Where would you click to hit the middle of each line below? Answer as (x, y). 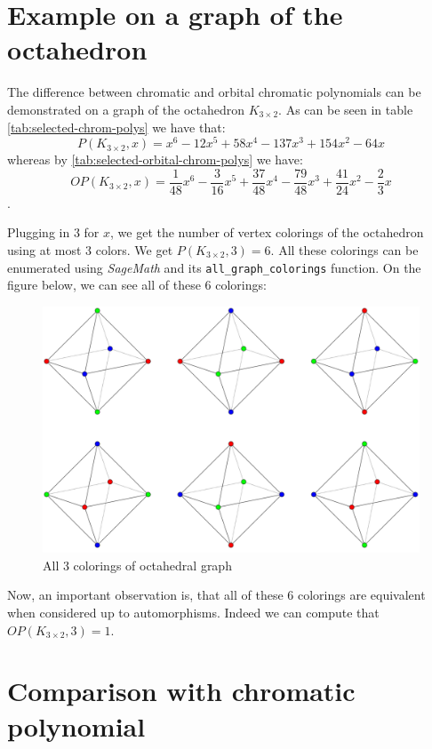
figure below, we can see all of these (104, 285)
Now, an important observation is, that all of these (145, 595)
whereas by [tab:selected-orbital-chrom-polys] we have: (155, 159)
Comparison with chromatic (181, 691)
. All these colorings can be (344, 250)
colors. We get (134, 250)
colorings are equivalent (361, 595)
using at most (44, 250)
